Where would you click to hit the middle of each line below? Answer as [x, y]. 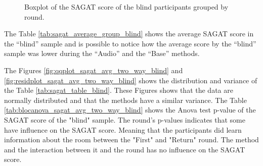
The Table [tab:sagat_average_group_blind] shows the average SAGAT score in [129, 34]
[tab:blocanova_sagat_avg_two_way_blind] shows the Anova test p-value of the [130, 110]
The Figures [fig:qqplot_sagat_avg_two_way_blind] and [94, 70]
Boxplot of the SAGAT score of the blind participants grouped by [126, 7]
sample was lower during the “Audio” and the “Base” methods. [102, 53]
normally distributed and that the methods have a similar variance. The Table [125, 100]
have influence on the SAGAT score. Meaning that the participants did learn [123, 129]
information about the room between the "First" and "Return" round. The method [131, 140]
